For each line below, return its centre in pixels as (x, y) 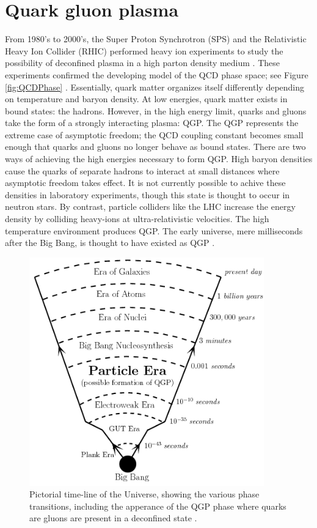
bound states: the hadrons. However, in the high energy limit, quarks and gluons (156, 110)
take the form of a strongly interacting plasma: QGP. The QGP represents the (152, 123)
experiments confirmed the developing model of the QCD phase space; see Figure (157, 74)
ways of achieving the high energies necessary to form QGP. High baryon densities (159, 159)
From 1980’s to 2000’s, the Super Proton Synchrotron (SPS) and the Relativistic (156, 39)
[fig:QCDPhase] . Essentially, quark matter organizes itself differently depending (155, 87)
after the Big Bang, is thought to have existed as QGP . (110, 243)
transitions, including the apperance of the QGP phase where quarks (158, 506)
